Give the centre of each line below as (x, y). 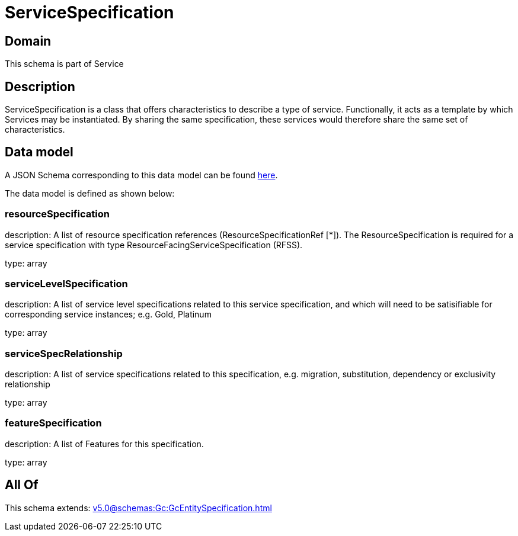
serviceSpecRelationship (64, 353)
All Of (22, 485)
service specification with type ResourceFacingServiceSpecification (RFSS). (154, 245)
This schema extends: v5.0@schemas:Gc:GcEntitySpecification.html (138, 508)
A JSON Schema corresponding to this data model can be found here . (141, 175)
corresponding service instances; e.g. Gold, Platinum (108, 314)
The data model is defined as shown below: (90, 193)
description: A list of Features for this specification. (104, 444)
